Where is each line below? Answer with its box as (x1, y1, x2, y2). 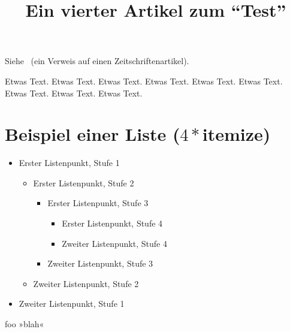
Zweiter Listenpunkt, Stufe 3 (47, 257, 153, 270)
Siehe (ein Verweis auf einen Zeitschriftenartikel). (5, 55, 189, 67)
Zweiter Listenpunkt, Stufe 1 (19, 297, 125, 310)
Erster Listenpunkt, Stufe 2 (33, 176, 134, 189)
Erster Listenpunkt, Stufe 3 (47, 197, 149, 209)
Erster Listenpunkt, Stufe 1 (19, 156, 120, 169)
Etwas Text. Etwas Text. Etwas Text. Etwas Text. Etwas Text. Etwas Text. (5, 74, 283, 87)
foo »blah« (5, 318, 44, 330)
